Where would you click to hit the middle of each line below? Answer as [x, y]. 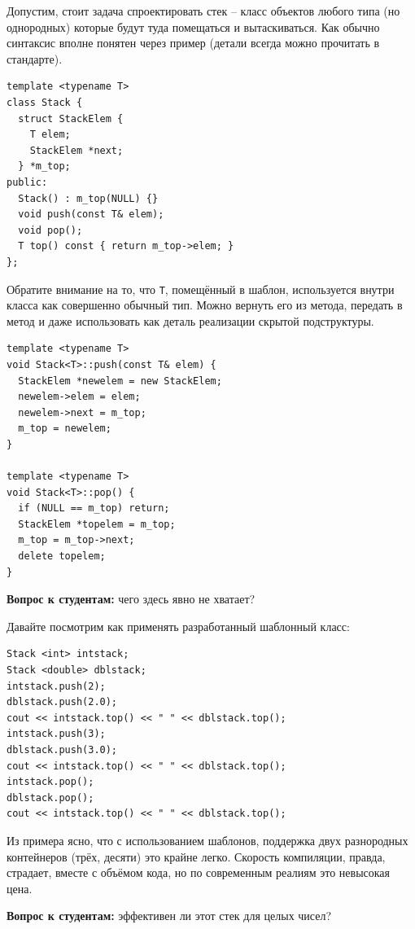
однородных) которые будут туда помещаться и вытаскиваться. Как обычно [193, 26]
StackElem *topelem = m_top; [97, 524]
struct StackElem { [71, 118]
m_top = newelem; [65, 429]
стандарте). [35, 58]
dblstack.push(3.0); [62, 750]
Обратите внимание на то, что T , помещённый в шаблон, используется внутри [201, 289]
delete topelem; [62, 557]
